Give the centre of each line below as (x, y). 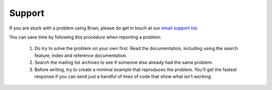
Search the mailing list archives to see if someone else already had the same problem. (124, 62)
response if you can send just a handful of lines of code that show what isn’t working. (123, 76)
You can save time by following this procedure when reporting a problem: (85, 37)
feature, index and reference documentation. (81, 55)
